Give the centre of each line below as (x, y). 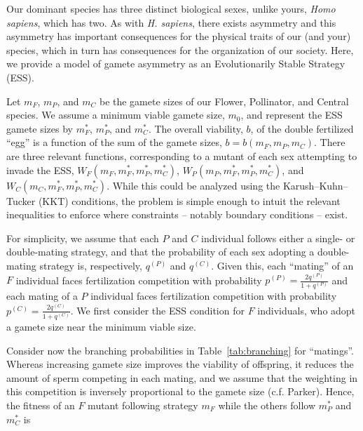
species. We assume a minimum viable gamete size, (116, 115)
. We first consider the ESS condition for (157, 310)
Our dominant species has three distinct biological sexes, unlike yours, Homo (171, 8)
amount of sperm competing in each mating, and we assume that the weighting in (182, 377)
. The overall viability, (196, 128)
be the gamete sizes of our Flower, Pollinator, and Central (224, 101)
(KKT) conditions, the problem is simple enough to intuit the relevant (189, 200)
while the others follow (267, 405)
